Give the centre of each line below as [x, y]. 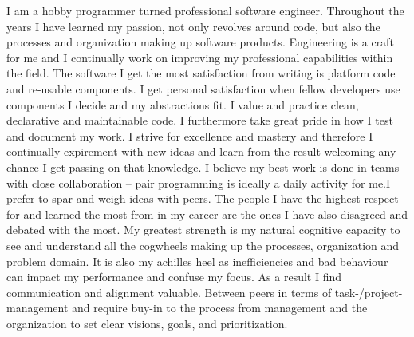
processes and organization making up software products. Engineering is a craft [200, 42]
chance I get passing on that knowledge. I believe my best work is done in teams [203, 167]
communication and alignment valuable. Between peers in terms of [169, 292]
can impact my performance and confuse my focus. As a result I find [174, 277]
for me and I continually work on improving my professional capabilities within [200, 57]
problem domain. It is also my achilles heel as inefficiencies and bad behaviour [197, 261]
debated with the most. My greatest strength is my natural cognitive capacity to [203, 230]
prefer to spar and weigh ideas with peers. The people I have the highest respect [203, 198]
